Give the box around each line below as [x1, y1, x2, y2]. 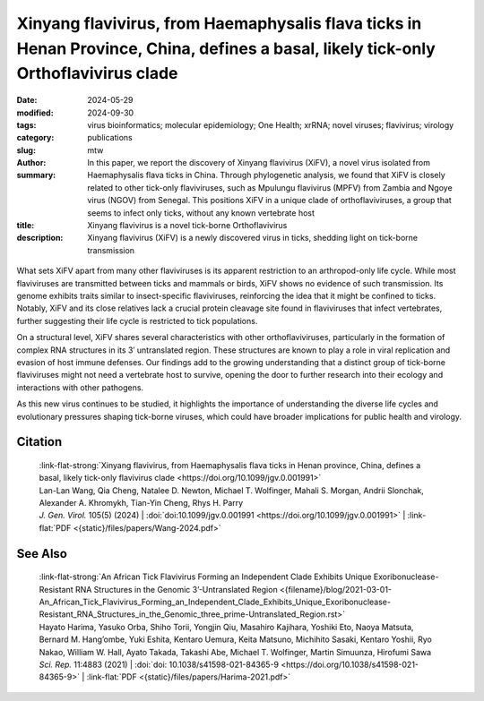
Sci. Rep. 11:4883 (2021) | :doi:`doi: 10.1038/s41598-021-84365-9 [39, 659, 280, 671]
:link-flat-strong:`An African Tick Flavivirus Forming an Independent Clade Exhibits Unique [39, 571, 372, 582]
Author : [16, 158, 47, 168]
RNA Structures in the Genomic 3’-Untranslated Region [74, 584, 278, 594]
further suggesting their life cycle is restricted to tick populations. [16, 315, 258, 326]
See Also [16, 546, 67, 561]
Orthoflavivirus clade [16, 64, 178, 84]
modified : [16, 107, 54, 118]
